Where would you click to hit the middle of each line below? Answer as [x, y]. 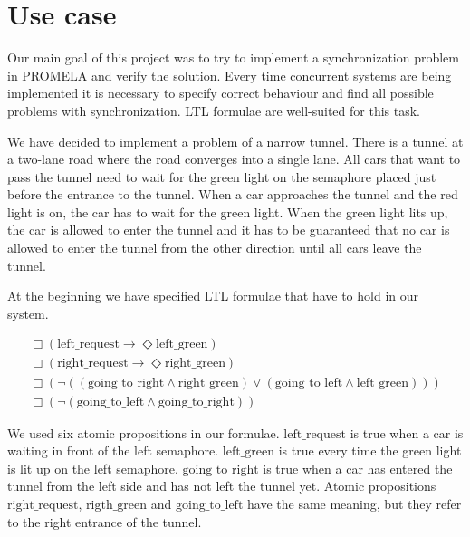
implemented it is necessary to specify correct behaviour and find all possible [221, 93]
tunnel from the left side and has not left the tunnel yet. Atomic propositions [222, 486]
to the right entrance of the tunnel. [105, 521]
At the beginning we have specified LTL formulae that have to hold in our [213, 296]
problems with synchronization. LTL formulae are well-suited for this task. [214, 110]
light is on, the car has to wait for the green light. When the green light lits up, [228, 211]
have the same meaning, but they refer [355, 503]
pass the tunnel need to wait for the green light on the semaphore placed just [222, 176]
